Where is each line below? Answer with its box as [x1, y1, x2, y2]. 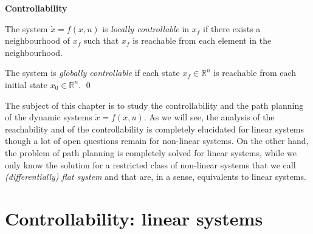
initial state [5, 78, 48, 91]
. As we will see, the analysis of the [143, 111, 275, 123]
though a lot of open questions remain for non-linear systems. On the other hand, [5, 134, 309, 147]
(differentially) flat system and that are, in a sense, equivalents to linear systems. [5, 170, 306, 183]
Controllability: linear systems [5, 205, 263, 230]
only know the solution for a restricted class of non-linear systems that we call [5, 158, 296, 171]
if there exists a [203, 22, 261, 35]
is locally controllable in [102, 22, 190, 35]
